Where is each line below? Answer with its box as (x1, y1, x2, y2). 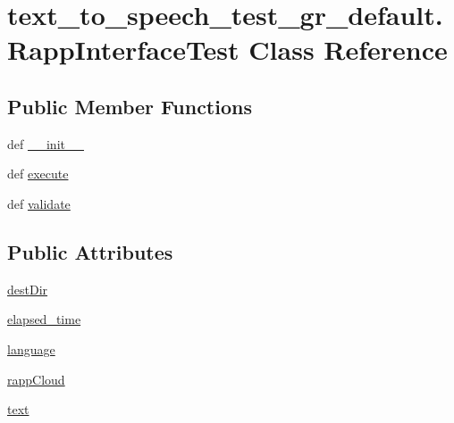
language (7, 339, 55, 358)
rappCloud (7, 369, 65, 388)
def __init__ (7, 134, 84, 153)
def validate (7, 194, 71, 212)
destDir (7, 279, 48, 298)
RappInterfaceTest (7, 31, 240, 68)
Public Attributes (7, 237, 173, 265)
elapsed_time (7, 310, 81, 328)
